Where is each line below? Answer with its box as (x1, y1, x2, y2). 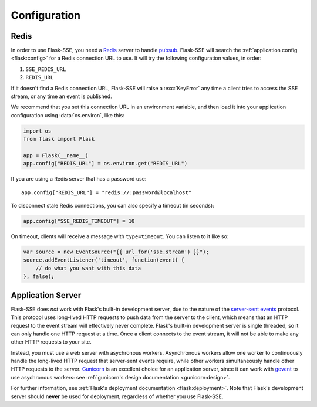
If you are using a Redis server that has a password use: (11, 175, 147, 182)
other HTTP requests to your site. (11, 338, 92, 345)
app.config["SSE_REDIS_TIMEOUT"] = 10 (23, 218, 135, 225)
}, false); (23, 273, 55, 280)
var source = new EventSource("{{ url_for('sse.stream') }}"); (23, 249, 210, 255)
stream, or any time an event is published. (11, 93, 112, 100)
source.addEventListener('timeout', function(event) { (23, 257, 184, 263)
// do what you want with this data (35, 264, 141, 272)
